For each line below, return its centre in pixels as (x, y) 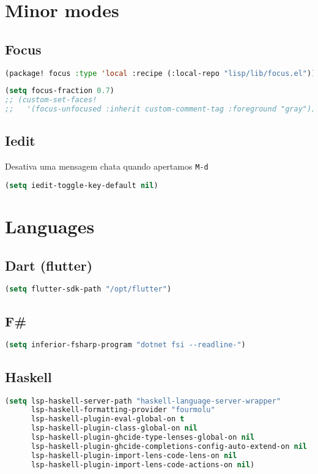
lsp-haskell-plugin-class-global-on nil (114, 428)
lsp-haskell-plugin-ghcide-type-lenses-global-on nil (143, 438)
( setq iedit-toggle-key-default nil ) (82, 185)
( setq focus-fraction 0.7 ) (60, 91)
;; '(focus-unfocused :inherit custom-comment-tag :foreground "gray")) (161, 109)
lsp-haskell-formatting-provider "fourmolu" (123, 410)
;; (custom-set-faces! (51, 100)
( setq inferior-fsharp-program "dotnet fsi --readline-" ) (125, 345)
